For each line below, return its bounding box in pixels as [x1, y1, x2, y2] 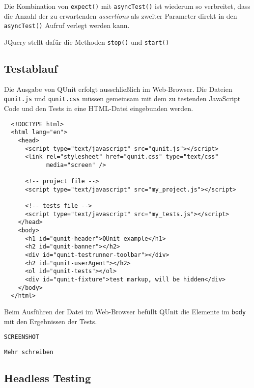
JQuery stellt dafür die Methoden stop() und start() [4, 36, 169, 47]
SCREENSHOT [4, 333, 39, 341]
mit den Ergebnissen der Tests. [4, 316, 97, 326]
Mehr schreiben [4, 348, 54, 356]
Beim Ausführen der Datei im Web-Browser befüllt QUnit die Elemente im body [4, 306, 246, 317]
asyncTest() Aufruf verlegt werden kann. [4, 20, 130, 30]
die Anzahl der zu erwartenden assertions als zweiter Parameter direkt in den [4, 10, 237, 21]
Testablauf [4, 60, 58, 76]
